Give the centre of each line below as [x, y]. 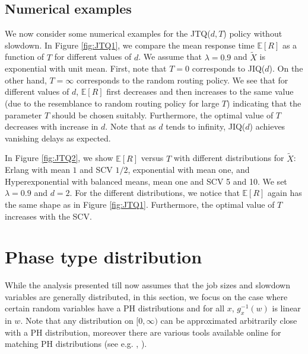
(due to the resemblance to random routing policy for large [112, 103]
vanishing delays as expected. [58, 138]
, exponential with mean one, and [189, 170]
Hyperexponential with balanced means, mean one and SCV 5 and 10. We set [146, 181]
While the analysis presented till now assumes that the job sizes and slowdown [147, 285]
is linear [286, 308]
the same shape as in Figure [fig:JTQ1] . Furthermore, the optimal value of [140, 204]
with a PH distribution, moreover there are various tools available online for [143, 332]
